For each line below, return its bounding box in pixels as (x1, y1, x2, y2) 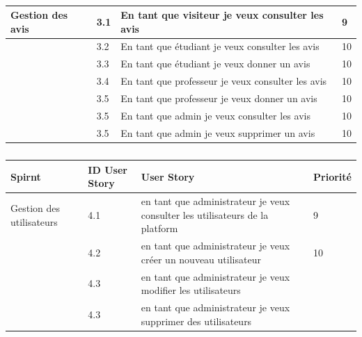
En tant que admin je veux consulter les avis (120, 108, 310, 122)
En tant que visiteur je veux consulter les (120, 8, 324, 22)
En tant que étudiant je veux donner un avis (120, 56, 310, 71)
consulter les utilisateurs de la (141, 207, 269, 222)
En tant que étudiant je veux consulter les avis (120, 39, 320, 54)
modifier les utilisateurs (141, 283, 241, 297)
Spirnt (10, 169, 41, 183)
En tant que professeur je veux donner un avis (120, 90, 317, 105)
